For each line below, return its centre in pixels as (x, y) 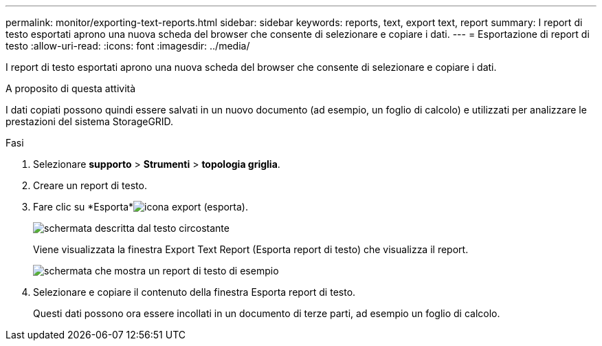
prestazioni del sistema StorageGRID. (90, 121)
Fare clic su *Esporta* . (141, 207)
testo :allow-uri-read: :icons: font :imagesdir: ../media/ (128, 46)
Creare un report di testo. (90, 185)
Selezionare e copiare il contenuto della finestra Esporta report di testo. (194, 292)
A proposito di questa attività (71, 88)
